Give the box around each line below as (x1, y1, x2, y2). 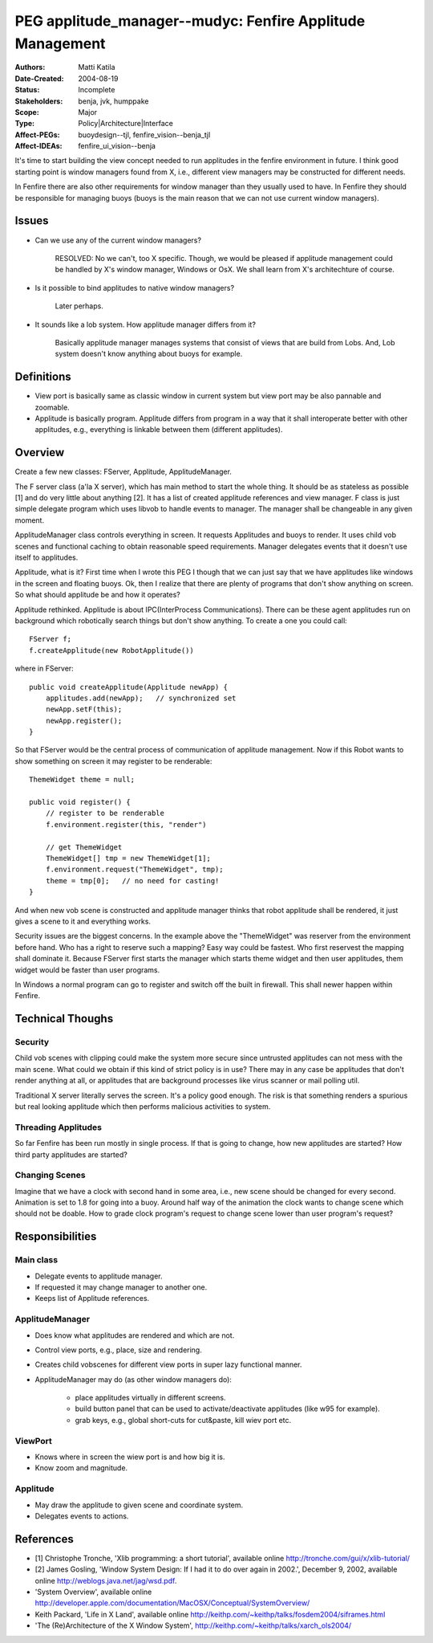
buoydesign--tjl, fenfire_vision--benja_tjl (78, 129, 211, 140)
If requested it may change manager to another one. (34, 1282, 208, 1292)
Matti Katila (78, 63, 115, 72)
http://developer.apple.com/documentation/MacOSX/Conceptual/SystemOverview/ (34, 1598, 310, 1608)
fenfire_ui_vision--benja (78, 141, 156, 151)
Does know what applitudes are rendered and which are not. (34, 1330, 235, 1340)
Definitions (14, 370, 71, 384)
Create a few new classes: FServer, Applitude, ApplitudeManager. (14, 467, 233, 477)
